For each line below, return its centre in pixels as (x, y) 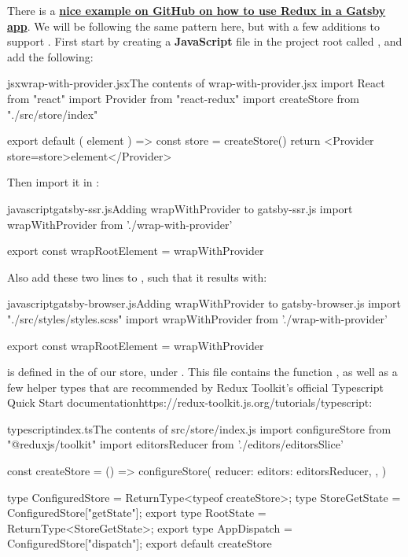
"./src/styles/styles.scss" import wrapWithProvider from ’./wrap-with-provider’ (197, 318)
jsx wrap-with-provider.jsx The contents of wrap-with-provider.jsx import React (196, 83)
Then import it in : (53, 182)
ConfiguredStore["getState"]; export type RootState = (137, 513)
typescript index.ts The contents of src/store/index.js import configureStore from (199, 428)
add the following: (50, 56)
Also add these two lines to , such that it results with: (137, 277)
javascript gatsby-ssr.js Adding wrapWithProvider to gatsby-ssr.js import (180, 208)
